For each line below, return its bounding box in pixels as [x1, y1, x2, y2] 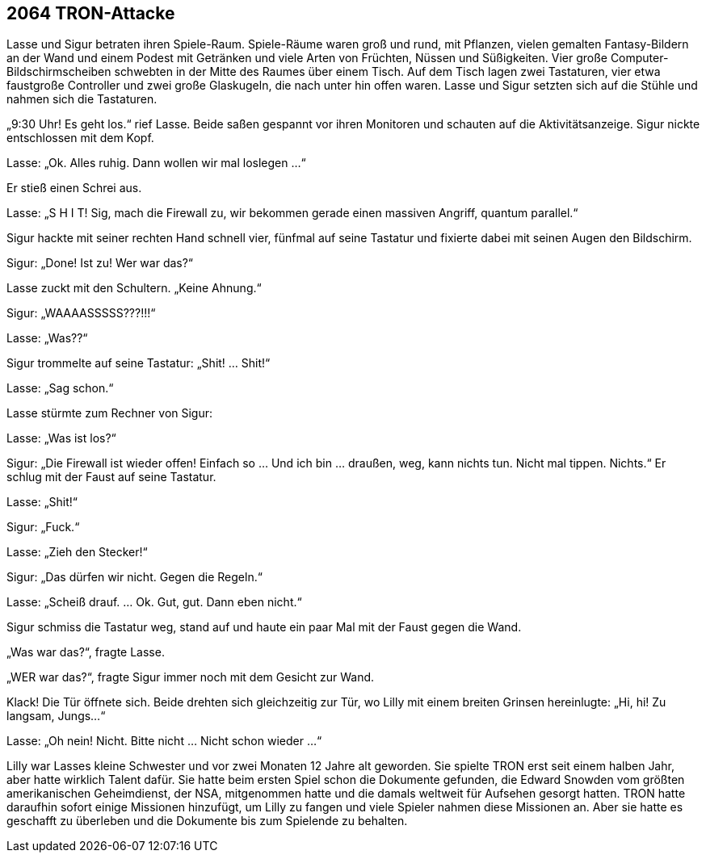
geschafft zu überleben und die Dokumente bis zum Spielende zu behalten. [6, 814, 408, 828]
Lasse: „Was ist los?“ [6, 431, 116, 446]
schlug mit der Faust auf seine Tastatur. [6, 470, 216, 484]
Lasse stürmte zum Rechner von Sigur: [6, 406, 213, 421]
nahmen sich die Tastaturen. [6, 92, 158, 107]
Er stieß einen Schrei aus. [6, 181, 142, 195]
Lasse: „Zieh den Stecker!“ [6, 545, 148, 559]
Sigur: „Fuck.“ [6, 520, 80, 534]
